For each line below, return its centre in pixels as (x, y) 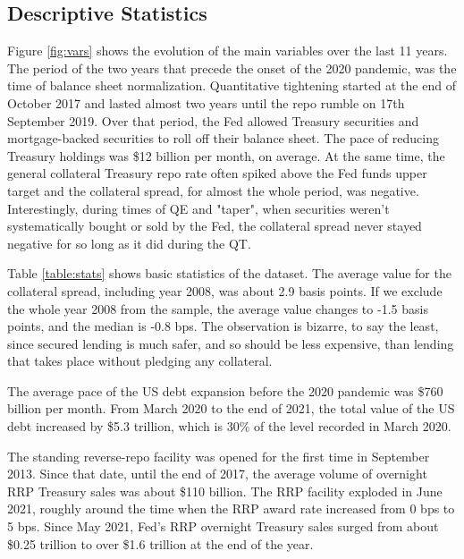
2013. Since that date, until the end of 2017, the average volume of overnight (217, 474)
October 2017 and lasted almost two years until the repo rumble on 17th (206, 102)
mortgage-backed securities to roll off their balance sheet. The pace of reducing (223, 138)
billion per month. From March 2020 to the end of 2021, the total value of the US (231, 408)
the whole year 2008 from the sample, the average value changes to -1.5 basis (218, 308)
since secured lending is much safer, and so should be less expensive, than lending (231, 343)
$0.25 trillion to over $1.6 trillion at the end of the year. (160, 543)
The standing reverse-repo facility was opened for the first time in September (219, 456)
